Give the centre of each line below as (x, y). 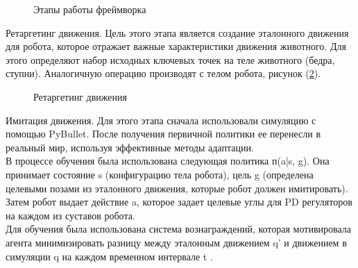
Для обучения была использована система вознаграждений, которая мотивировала (178, 229)
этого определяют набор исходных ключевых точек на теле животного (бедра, (170, 59)
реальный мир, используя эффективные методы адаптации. (130, 147)
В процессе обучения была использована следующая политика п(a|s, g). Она (168, 161)
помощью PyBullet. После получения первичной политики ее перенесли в (163, 134)
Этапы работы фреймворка (90, 9)
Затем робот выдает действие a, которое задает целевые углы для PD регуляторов (179, 202)
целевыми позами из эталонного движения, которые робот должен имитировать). (177, 188)
